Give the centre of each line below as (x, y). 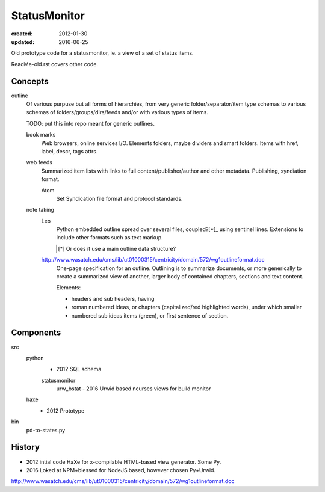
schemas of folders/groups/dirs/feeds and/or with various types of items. (117, 112)
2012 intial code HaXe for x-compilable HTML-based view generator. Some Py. (124, 462)
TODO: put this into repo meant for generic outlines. (90, 123)
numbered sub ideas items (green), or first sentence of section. (150, 315)
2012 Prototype (66, 411)
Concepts (30, 81)
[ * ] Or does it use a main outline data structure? (117, 248)
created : (22, 34)
